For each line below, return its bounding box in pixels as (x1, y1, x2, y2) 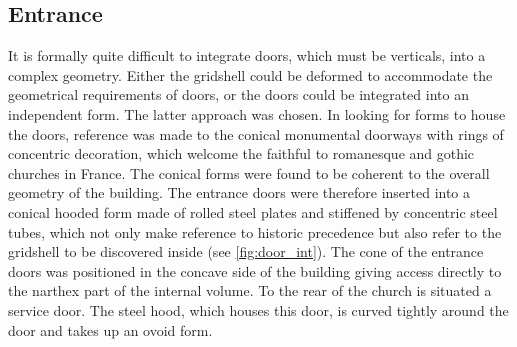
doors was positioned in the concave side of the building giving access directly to (8, 260, 502, 281)
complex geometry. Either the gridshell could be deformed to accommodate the (8, 64, 493, 85)
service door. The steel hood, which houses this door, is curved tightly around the (8, 299, 509, 320)
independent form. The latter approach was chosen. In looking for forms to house (8, 103, 506, 124)
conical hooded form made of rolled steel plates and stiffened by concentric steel (8, 201, 498, 222)
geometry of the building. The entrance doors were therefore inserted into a (8, 182, 471, 203)
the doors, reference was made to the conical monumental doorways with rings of (8, 123, 504, 144)
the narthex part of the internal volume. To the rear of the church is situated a (8, 280, 492, 301)
